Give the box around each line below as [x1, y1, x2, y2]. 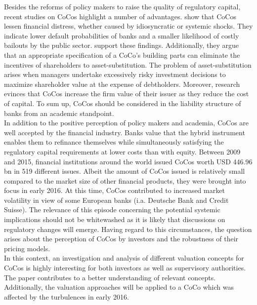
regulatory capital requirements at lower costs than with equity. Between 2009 [4, 146, 241, 156]
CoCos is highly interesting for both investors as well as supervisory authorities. [4, 263, 246, 273]
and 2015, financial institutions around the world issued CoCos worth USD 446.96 [4, 156, 253, 166]
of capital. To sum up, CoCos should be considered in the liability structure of [4, 98, 241, 108]
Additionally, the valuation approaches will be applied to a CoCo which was [4, 282, 234, 292]
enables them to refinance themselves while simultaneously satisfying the [4, 137, 224, 147]
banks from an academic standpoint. [4, 108, 114, 118]
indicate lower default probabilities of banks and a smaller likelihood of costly [4, 30, 239, 40]
